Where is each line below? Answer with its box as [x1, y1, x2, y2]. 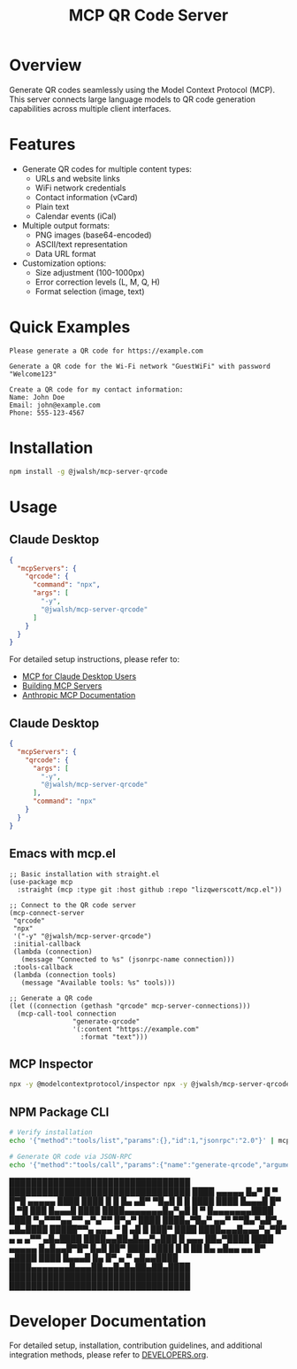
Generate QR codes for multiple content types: [21, 163, 193, 174]
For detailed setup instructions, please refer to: [9, 654, 179, 665]
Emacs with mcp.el [9, 846, 117, 861]
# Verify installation [9, 1128, 93, 1137]
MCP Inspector [9, 1056, 94, 1071]
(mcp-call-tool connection [17, 1009, 117, 1018]
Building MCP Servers [21, 681, 103, 691]
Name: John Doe [9, 393, 65, 401]
